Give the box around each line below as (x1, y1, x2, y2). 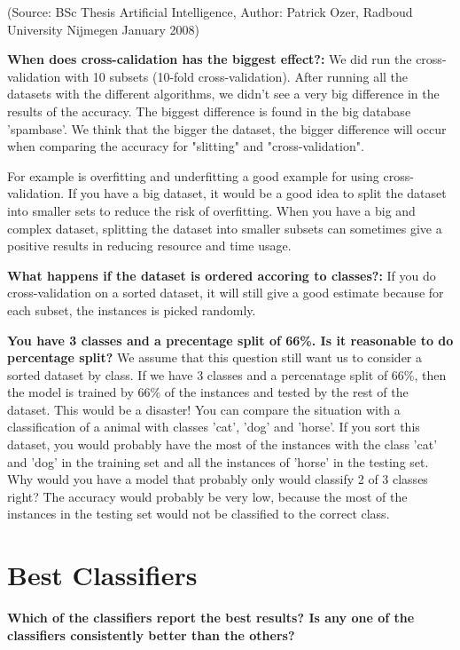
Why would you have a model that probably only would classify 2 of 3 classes (7, 470, 428, 488)
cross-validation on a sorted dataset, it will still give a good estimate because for (7, 283, 444, 302)
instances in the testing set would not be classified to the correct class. (7, 504, 390, 523)
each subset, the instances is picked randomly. (7, 300, 256, 319)
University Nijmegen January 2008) (7, 20, 199, 38)
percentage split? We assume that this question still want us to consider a (7, 348, 423, 367)
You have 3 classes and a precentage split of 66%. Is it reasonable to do (7, 330, 454, 349)
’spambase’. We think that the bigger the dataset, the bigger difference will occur (7, 119, 447, 138)
